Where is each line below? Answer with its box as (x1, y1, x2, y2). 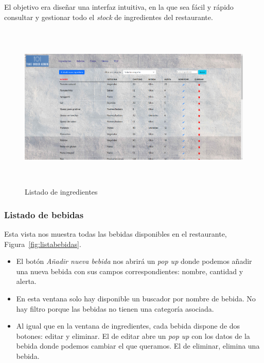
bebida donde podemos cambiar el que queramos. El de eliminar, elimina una (16, 340, 260, 351)
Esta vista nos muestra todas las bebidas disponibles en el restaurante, (4, 228, 227, 239)
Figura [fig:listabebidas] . (4, 238, 81, 249)
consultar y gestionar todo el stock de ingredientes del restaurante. (4, 11, 213, 22)
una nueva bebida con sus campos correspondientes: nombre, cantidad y (16, 265, 243, 276)
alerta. (16, 276, 37, 286)
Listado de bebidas (4, 208, 84, 221)
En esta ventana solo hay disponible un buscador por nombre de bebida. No (16, 293, 256, 303)
